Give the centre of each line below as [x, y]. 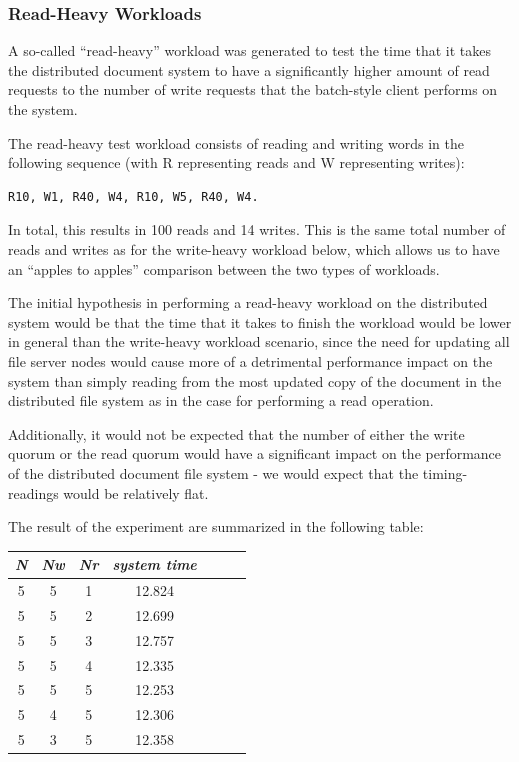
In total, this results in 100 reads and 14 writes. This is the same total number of [257, 229]
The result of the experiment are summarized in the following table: [216, 526]
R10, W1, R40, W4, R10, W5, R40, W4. [133, 196]
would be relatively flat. [136, 492]
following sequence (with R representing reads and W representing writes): [236, 162]
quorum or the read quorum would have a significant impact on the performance [255, 453]
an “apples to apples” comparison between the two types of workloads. [224, 268]
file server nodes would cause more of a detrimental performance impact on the [250, 360]
